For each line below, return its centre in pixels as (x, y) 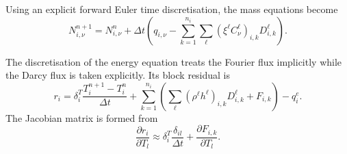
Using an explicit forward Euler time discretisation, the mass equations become (172, 9)
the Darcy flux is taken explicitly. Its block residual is (118, 75)
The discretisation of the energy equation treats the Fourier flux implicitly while (174, 61)
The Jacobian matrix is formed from (82, 117)
